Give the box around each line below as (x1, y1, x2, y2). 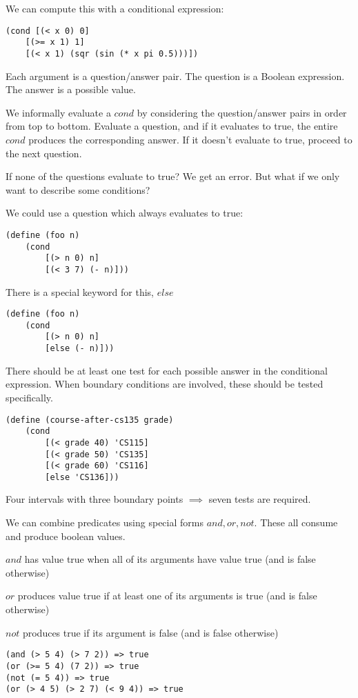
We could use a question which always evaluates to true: (6, 206, 243, 220)
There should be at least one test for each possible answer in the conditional (6, 363, 328, 377)
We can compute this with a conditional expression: (6, 1, 224, 15)
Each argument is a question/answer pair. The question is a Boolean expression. (6, 68, 345, 83)
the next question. (6, 146, 82, 160)
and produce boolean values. (6, 528, 126, 543)
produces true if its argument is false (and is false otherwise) (22, 625, 279, 639)
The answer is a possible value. (6, 82, 136, 97)
